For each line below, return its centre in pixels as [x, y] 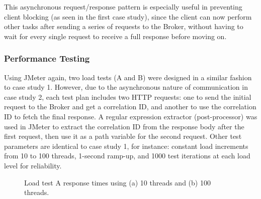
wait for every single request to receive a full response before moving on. [115, 36]
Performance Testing [47, 58]
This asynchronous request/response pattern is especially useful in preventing [123, 7]
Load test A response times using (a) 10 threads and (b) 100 [117, 182]
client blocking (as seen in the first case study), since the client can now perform [128, 16]
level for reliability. [33, 165]
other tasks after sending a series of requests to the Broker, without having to [124, 26]
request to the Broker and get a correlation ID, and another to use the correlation [130, 107]
